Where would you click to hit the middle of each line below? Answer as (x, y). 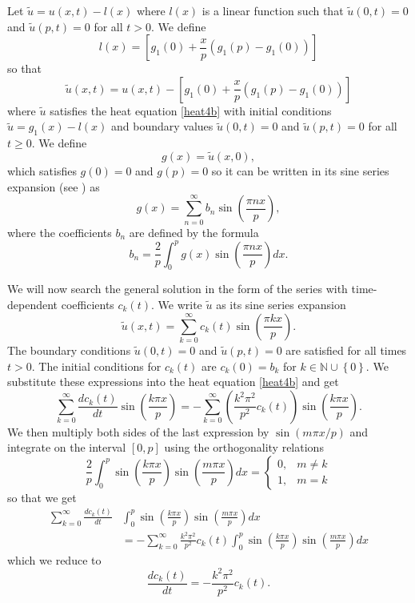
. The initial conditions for (96, 366)
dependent (33, 304)
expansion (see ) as (54, 186)
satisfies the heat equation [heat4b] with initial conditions (191, 110)
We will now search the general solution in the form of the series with (178, 289)
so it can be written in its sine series (300, 170)
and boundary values (162, 126)
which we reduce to (54, 559)
